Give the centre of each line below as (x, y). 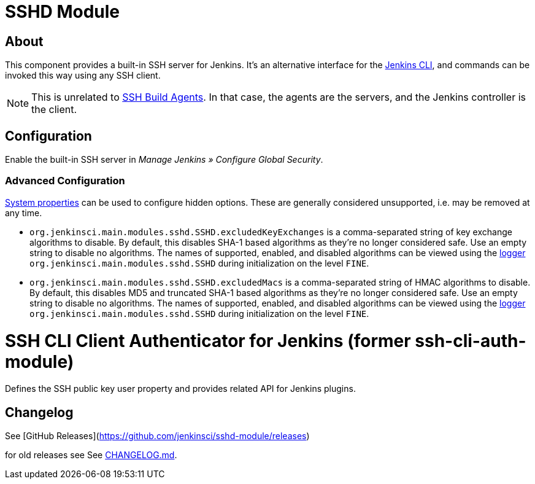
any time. (24, 213)
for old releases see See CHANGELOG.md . (91, 455)
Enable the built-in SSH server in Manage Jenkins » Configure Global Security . (164, 160)
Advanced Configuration (65, 181)
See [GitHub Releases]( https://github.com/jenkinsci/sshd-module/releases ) (157, 436)
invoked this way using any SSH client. (83, 76)
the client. (54, 110)
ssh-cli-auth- (471, 341)
